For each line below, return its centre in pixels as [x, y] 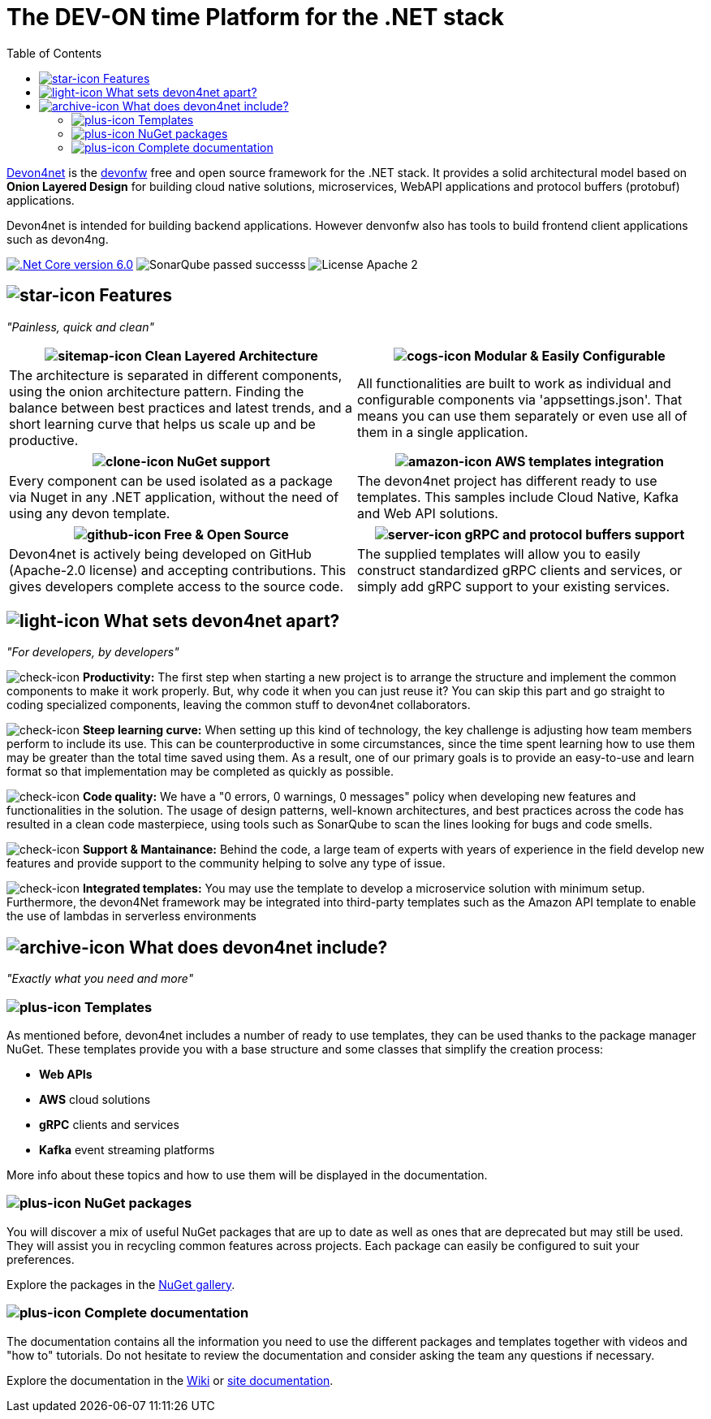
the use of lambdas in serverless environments [131, 916]
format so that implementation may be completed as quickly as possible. [200, 772]
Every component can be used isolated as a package [171, 480]
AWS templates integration [579, 461]
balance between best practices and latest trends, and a [181, 407]
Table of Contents [54, 53]
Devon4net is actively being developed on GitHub [160, 554]
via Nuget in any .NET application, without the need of [174, 497]
